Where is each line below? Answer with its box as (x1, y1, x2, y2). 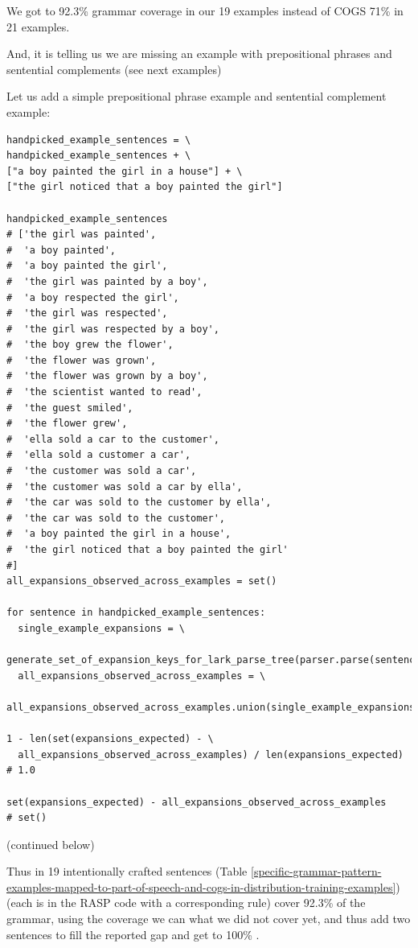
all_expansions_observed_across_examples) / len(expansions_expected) (18, 748, 404, 760)
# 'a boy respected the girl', (6, 291, 179, 303)
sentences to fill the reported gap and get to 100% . (6, 925, 260, 942)
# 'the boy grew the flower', (6, 339, 174, 351)
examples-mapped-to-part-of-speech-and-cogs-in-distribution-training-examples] (6, 878, 396, 895)
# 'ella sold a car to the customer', (6, 433, 219, 445)
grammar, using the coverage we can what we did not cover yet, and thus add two (6, 910, 411, 927)
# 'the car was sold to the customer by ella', (6, 497, 272, 509)
